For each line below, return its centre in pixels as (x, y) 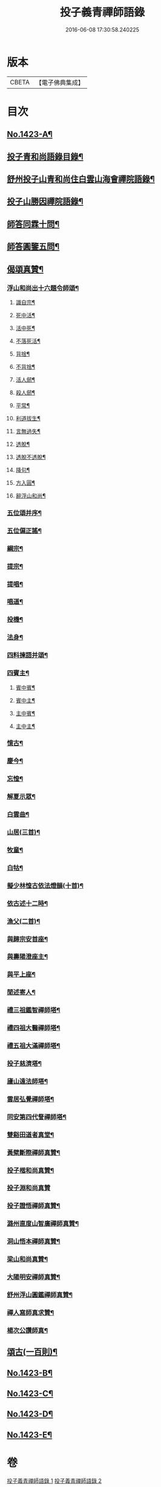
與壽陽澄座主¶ (27, 957)
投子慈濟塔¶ (24, 1064)
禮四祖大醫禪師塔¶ (34, 1028)
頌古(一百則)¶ (32, 1352)
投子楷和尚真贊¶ (31, 1170)
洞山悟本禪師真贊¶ (34, 1241)
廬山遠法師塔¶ (27, 1081)
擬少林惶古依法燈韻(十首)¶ (45, 885)
